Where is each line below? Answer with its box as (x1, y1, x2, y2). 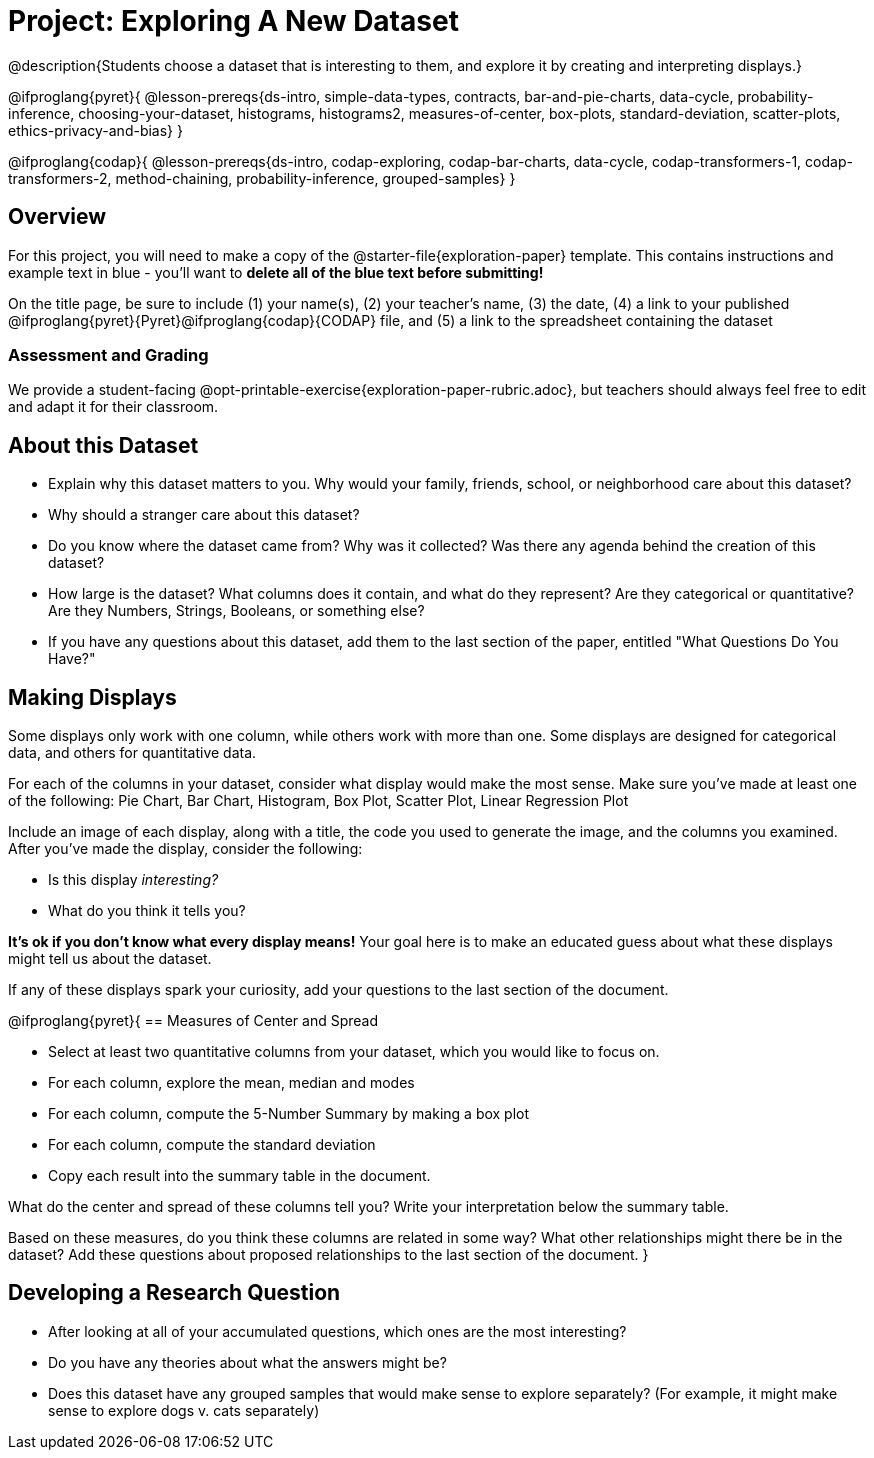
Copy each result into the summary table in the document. (48, 1167, 431, 1185)
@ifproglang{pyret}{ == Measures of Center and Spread (8, 1012, 379, 1030)
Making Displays (8, 684, 177, 710)
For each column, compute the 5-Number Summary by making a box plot (48, 1105, 530, 1123)
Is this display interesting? (48, 871, 219, 889)
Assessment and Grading (8, 344, 209, 365)
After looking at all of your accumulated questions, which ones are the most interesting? (48, 1322, 627, 1340)
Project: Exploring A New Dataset (8, 4, 459, 38)
